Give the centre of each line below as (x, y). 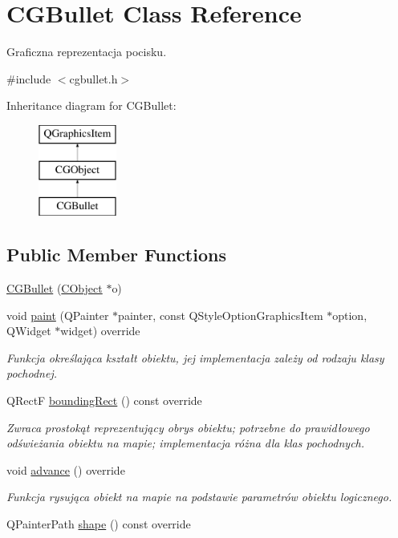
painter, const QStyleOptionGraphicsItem (221, 315)
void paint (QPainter (58, 315)
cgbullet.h (93, 78)
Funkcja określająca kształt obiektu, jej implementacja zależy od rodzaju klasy (195, 357)
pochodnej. (32, 373)
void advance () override (66, 469)
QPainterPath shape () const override (99, 524)
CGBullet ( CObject (55, 288)
